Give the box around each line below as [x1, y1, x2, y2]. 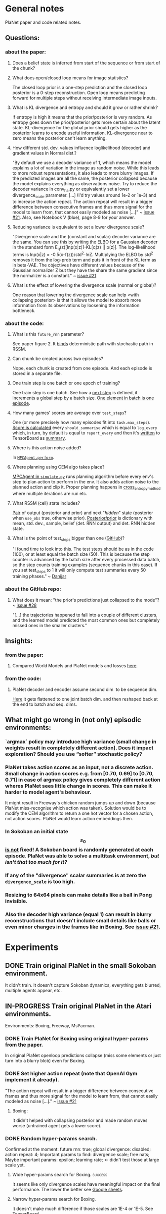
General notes [5, 3, 64, 14]
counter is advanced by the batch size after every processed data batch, [12, 556, 161, 562]
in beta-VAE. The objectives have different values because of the [12, 262, 145, 268]
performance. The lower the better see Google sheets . [12, 1186, 124, 1192]
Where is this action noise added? [12, 444, 82, 451]
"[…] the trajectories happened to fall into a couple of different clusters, [12, 612, 158, 618]
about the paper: [5, 49, 46, 55]
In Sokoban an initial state [5, 828, 68, 835]
